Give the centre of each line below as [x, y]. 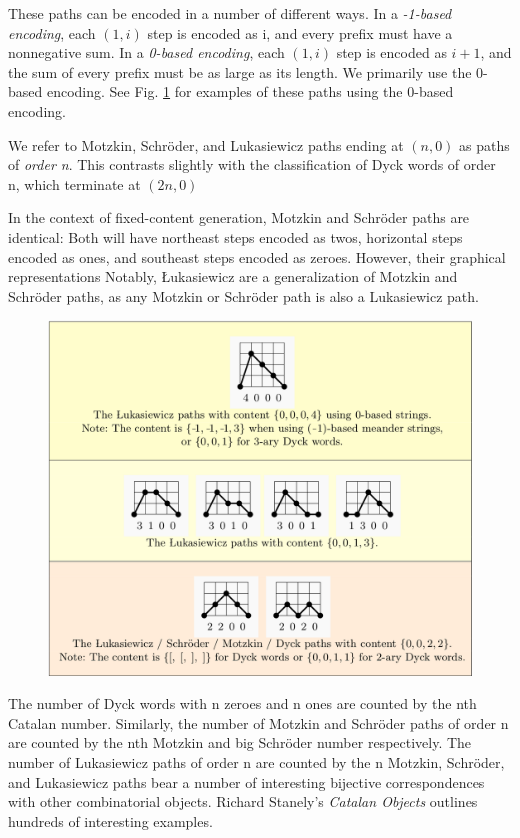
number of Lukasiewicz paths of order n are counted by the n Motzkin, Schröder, [256, 761]
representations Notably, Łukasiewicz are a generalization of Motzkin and [233, 276]
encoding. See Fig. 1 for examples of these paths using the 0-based [250, 91]
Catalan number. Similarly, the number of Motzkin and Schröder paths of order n [258, 722]
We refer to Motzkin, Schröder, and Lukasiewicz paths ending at [206, 144]
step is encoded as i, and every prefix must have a [300, 32]
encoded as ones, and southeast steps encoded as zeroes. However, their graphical [257, 256]
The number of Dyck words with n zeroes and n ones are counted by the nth [242, 703]
